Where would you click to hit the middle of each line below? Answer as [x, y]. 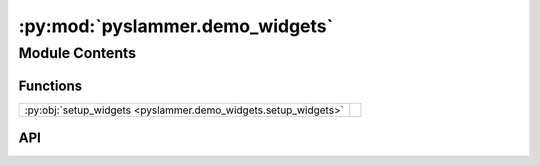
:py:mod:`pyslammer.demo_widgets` [176, 26]
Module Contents [77, 53]
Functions [50, 85]
